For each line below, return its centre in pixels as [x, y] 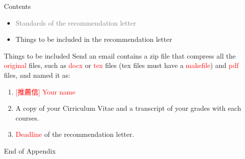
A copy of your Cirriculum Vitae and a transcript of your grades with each [128, 108]
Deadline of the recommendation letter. [75, 134]
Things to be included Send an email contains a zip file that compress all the [120, 55]
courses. [27, 117]
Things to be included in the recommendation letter [94, 39]
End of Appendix [30, 150]
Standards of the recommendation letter [76, 22]
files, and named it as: [37, 75]
